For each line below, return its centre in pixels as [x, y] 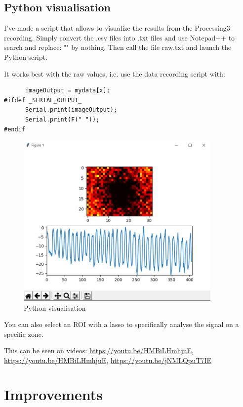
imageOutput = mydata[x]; [67, 91]
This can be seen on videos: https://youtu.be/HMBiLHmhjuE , [99, 350]
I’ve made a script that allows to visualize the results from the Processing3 [117, 28]
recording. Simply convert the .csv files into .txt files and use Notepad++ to [120, 37]
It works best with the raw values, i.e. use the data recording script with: [115, 73]
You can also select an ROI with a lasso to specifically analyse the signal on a [121, 324]
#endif [15, 129]
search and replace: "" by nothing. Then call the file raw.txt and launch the [118, 47]
